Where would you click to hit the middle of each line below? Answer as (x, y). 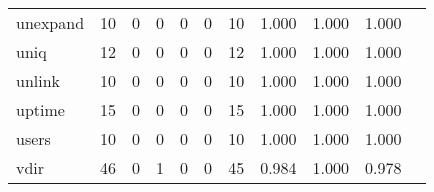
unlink (38, 80)
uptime (40, 109)
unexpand (50, 22)
